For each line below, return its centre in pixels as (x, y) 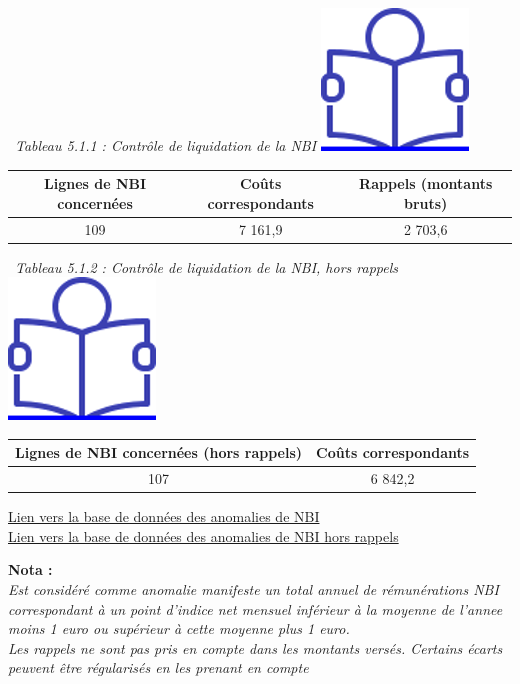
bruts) (425, 202)
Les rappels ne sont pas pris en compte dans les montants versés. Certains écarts (255, 647)
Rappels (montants (426, 183)
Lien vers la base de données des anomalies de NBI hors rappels (203, 535)
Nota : (30, 569)
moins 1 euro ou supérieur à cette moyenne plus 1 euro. (179, 628)
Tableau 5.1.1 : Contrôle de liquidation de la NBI (166, 145)
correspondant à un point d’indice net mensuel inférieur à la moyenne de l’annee (255, 608)
